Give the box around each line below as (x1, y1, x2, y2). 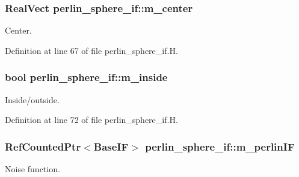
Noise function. (5, 163, 60, 175)
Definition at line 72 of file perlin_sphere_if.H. (5, 113, 178, 126)
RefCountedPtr (5, 139, 81, 154)
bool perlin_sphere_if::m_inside (5, 70, 168, 85)
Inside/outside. (5, 93, 60, 106)
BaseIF (93, 139, 129, 154)
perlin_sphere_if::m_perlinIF (145, 139, 295, 154)
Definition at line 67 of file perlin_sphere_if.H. (5, 44, 178, 56)
